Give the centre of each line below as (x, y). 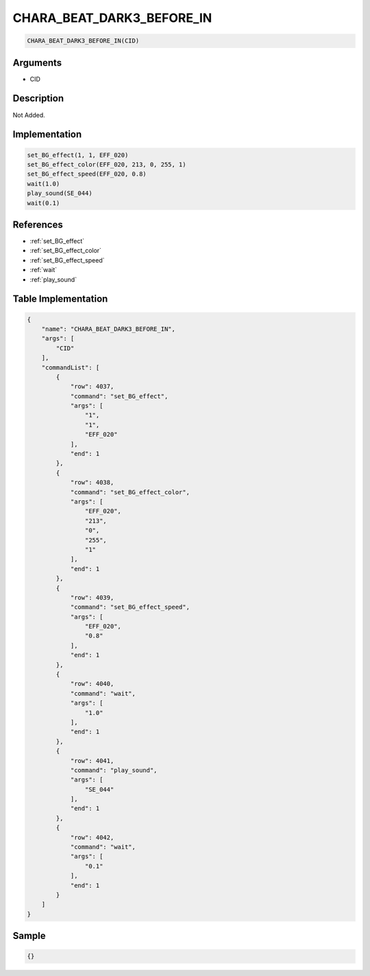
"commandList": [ (71, 367)
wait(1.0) (44, 184)
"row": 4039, (92, 597)
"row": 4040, (92, 684)
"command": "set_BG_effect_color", (130, 492)
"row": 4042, (92, 837)
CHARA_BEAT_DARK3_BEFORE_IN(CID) (83, 41)
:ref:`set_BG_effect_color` (66, 251)
